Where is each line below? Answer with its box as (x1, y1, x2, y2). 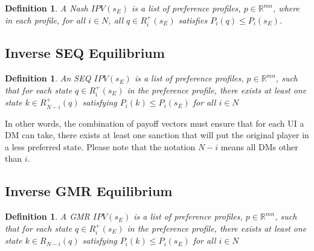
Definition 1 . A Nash (5, 2, 88, 14)
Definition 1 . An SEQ (5, 72, 91, 84)
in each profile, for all (5, 13, 86, 26)
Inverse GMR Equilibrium (5, 182, 173, 200)
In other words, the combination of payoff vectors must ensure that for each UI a (5, 116, 304, 129)
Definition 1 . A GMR (5, 210, 90, 223)
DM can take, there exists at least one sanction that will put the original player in (5, 129, 309, 141)
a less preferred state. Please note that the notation (5, 140, 196, 153)
